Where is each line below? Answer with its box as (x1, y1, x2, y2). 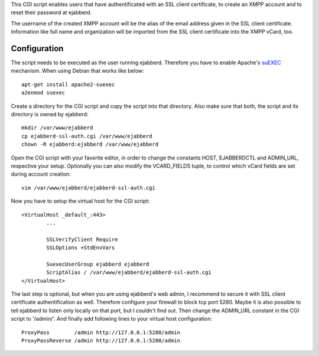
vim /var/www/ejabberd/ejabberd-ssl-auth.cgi (21, 184, 156, 191)
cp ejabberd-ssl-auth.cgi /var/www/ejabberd (21, 133, 153, 139)
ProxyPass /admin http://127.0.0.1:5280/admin (21, 329, 180, 336)
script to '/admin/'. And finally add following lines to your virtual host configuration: (11, 315, 213, 322)
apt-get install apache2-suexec (21, 81, 115, 88)
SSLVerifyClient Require (46, 236, 118, 243)
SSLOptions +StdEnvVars (46, 244, 115, 251)
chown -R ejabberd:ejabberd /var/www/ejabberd (21, 141, 159, 148)
